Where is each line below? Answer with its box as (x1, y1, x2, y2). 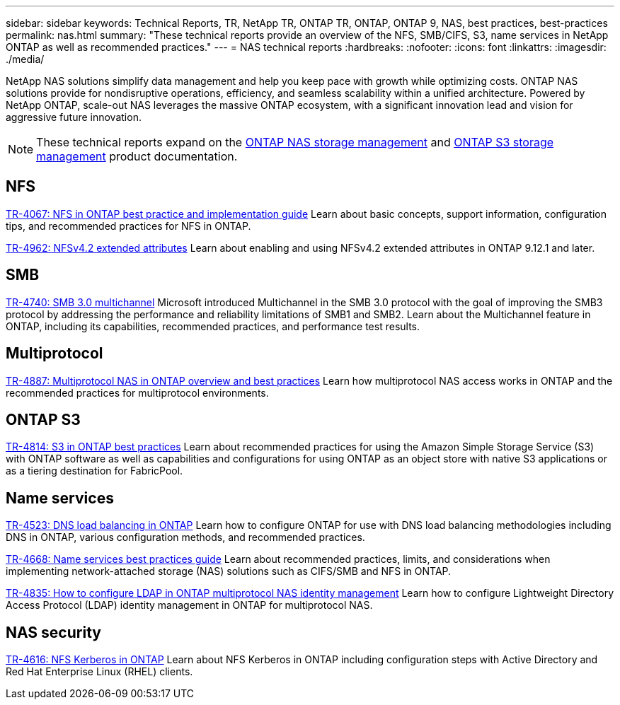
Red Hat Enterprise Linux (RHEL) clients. (6, 665, 193, 678)
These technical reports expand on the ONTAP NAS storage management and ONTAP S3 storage (36, 135, 554, 149)
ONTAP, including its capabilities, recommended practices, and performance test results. (6, 320, 420, 332)
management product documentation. (36, 149, 238, 163)
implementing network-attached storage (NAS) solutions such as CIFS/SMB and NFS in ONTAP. (6, 565, 452, 578)
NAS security (6, 623, 101, 641)
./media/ (6, 53, 45, 65)
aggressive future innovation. (6, 111, 142, 123)
